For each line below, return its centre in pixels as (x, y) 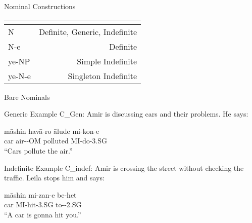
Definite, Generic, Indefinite (88, 31)
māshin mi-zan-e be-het (40, 194)
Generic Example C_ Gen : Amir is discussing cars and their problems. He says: (126, 114)
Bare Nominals (27, 97)
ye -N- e (19, 76)
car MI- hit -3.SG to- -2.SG (43, 205)
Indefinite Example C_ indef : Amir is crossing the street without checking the (124, 168)
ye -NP (19, 61)
